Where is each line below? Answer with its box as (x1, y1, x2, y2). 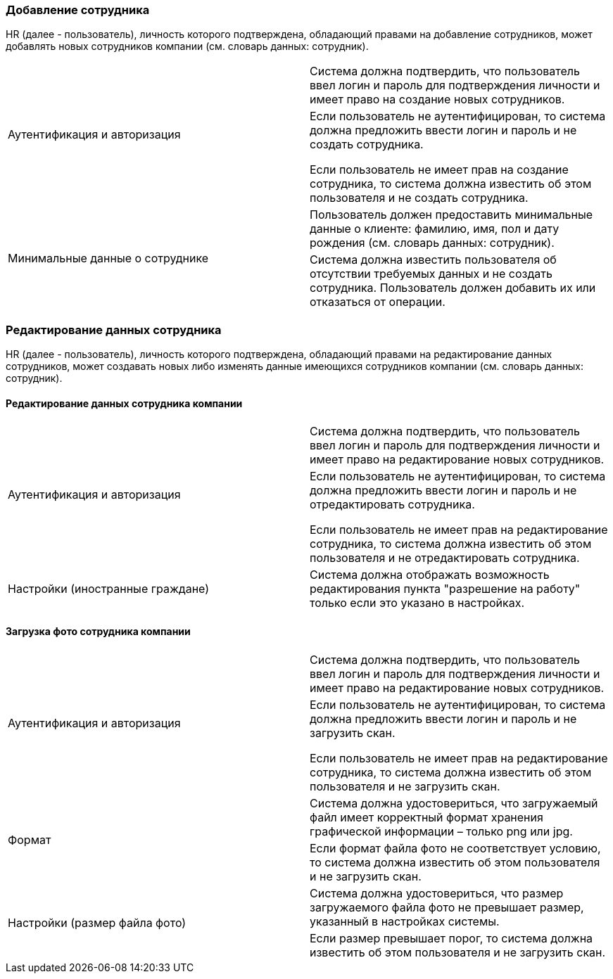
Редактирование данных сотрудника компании (6, 397, 243, 409)
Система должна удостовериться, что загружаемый (310, 795, 598, 810)
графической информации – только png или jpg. (310, 824, 573, 838)
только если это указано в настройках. (310, 596, 525, 610)
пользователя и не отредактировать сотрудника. (310, 551, 580, 565)
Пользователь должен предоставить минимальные (310, 207, 593, 222)
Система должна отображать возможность (310, 568, 550, 582)
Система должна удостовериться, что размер (310, 885, 564, 900)
